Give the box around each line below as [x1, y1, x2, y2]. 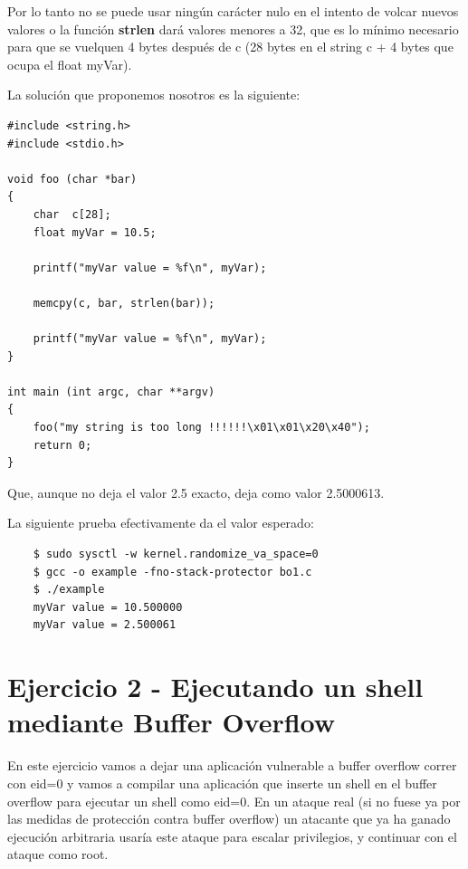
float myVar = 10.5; [33, 225, 157, 239]
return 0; [33, 438, 92, 452]
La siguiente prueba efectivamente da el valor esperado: [7, 513, 314, 532]
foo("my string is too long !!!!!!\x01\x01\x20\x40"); [33, 421, 370, 434]
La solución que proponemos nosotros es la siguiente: [7, 85, 301, 104]
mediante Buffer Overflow [7, 703, 336, 740]
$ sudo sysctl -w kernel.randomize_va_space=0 [33, 548, 319, 561]
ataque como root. [7, 845, 109, 864]
